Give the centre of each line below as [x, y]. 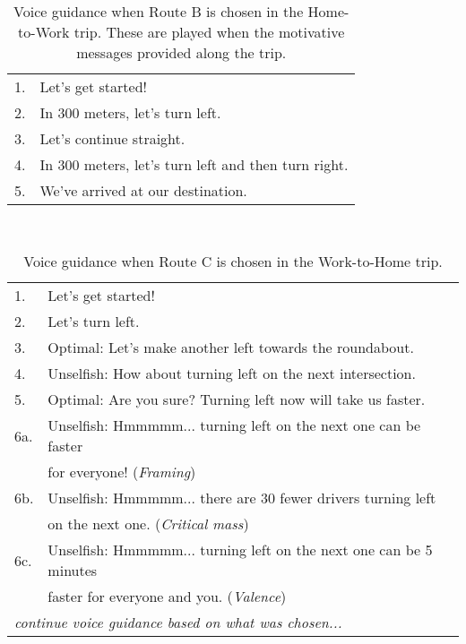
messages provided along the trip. [181, 52]
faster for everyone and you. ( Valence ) [167, 597]
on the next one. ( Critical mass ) [148, 524]
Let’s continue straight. [112, 138]
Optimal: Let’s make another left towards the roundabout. [231, 348]
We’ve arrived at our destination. [143, 190]
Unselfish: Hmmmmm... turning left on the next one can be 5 [240, 550]
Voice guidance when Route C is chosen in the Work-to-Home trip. [233, 262]
